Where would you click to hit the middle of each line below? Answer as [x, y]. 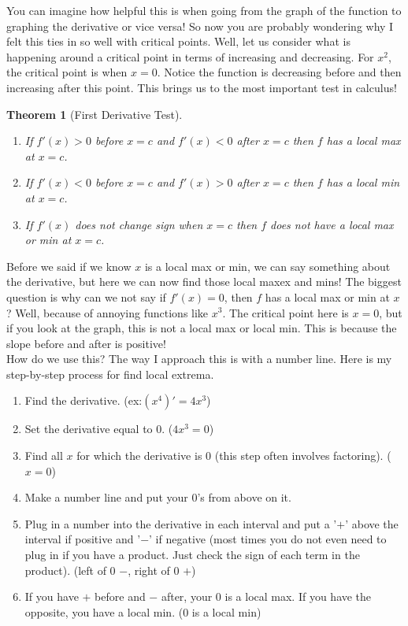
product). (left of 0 [70, 570]
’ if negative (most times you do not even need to [268, 539]
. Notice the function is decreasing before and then [279, 72]
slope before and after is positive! [86, 343]
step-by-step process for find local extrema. [110, 374]
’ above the [372, 523]
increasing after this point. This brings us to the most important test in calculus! [202, 87]
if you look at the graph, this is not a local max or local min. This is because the [202, 328]
